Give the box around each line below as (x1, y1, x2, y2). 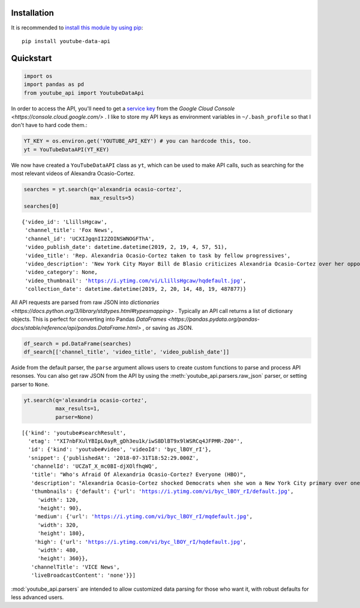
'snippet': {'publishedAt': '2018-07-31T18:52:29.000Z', (28, 455, 199, 461)
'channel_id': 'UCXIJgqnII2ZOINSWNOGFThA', (25, 235, 155, 242)
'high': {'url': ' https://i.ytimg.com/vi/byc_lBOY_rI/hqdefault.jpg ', (34, 538, 247, 545)
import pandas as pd (23, 81, 84, 88)
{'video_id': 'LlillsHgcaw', (22, 218, 107, 225)
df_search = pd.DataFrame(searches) (23, 340, 132, 347)
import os (23, 73, 53, 79)
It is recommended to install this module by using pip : (11, 24, 143, 31)
